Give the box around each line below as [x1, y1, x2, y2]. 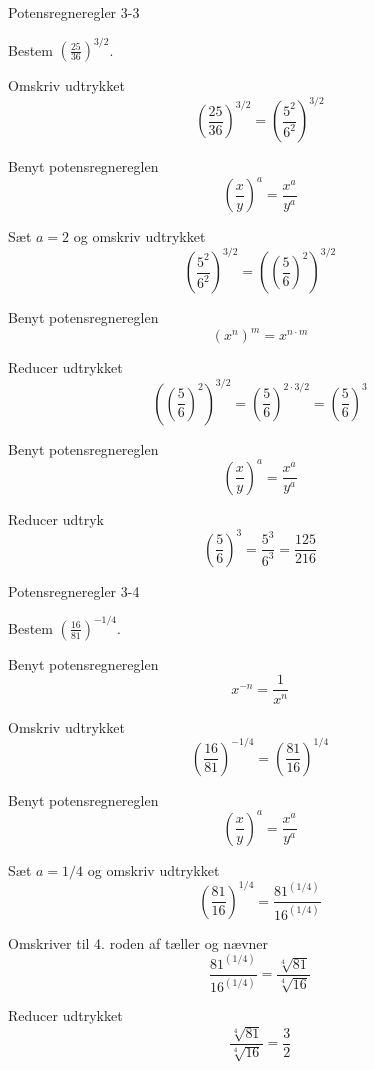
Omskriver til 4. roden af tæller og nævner [8, 932, 269, 953]
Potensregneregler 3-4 [8, 580, 140, 601]
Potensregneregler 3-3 [8, 2, 140, 22]
